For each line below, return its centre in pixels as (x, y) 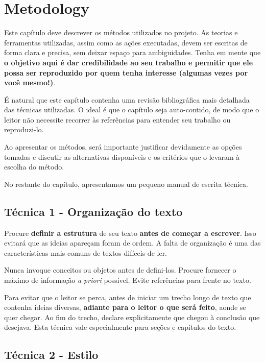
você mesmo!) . (30, 82)
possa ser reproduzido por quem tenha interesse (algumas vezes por (126, 72)
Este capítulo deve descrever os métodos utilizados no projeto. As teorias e (121, 32)
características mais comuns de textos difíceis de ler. (86, 252)
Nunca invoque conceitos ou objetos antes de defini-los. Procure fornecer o (120, 270)
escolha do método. (34, 167)
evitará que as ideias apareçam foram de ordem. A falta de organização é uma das (132, 243)
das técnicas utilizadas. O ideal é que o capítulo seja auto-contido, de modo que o (132, 110)
